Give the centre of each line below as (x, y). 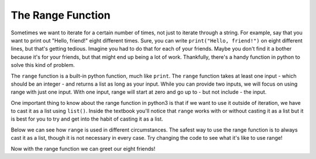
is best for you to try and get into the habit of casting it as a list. (87, 119)
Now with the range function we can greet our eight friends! (83, 149)
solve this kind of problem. (43, 65)
